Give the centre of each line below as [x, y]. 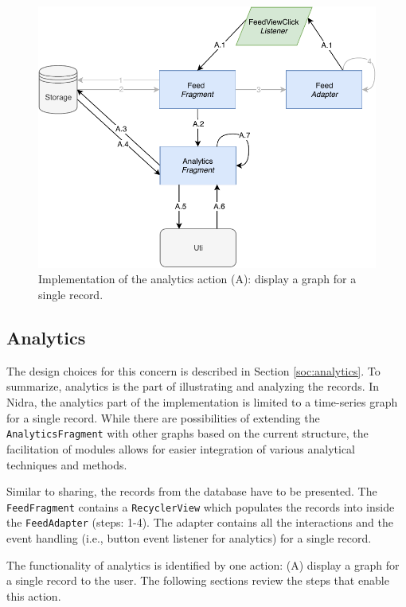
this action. [34, 595]
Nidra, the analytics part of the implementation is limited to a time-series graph [202, 402]
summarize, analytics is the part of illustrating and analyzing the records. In [193, 386]
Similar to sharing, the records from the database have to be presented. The [192, 491]
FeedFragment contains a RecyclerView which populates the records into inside [201, 506]
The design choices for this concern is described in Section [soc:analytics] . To [193, 370]
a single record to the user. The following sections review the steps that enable [198, 580]
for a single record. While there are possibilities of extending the [163, 417]
